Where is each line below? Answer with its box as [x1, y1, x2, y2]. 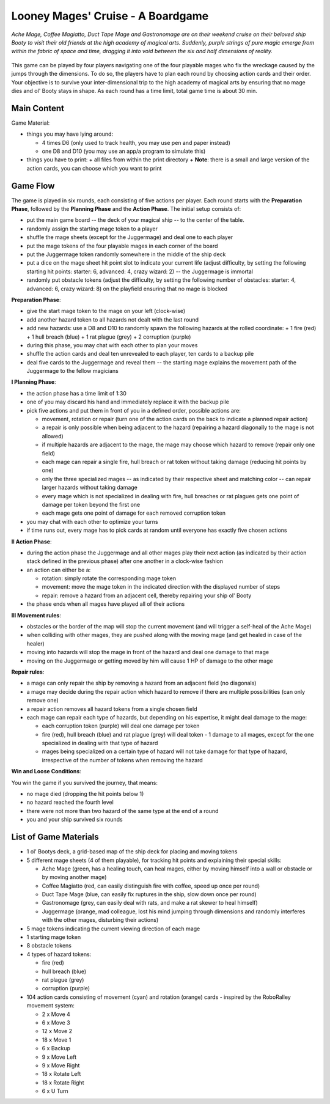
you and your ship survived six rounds [26, 816, 123, 823]
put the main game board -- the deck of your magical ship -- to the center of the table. [26, 216, 244, 224]
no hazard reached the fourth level [26, 798, 114, 806]
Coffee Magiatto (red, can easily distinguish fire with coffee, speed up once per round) [42, 882, 260, 889]
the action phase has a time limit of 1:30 [26, 389, 127, 397]
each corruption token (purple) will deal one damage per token [42, 722, 200, 730]
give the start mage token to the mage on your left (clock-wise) [26, 307, 186, 315]
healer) [26, 639, 45, 647]
